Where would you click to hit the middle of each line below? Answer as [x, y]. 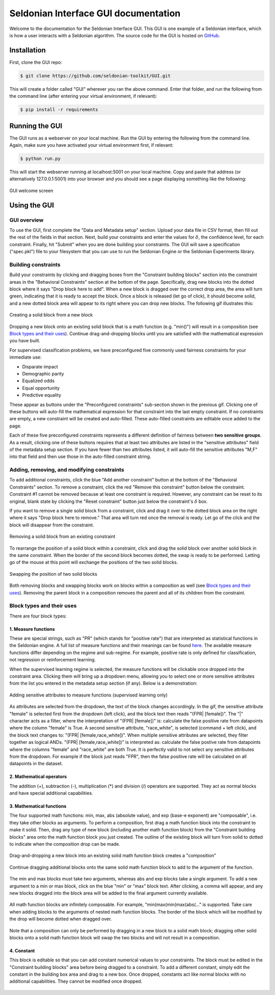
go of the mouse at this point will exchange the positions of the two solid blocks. [94, 562]
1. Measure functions [32, 629]
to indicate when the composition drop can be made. [65, 844]
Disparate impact [40, 366]
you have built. [25, 341]
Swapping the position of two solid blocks [53, 574]
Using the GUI [32, 205]
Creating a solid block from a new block [51, 315]
